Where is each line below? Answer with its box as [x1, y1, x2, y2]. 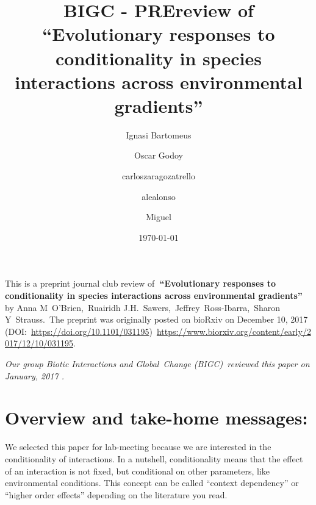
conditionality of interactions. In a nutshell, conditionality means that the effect [5, 452, 303, 465]
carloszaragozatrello [122, 170, 195, 182]
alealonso [142, 190, 176, 202]
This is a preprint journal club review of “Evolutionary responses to [5, 277, 276, 290]
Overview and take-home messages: [5, 405, 308, 430]
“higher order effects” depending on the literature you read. [5, 488, 228, 501]
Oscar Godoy [134, 149, 183, 162]
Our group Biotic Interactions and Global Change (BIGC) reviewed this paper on [5, 357, 310, 370]
